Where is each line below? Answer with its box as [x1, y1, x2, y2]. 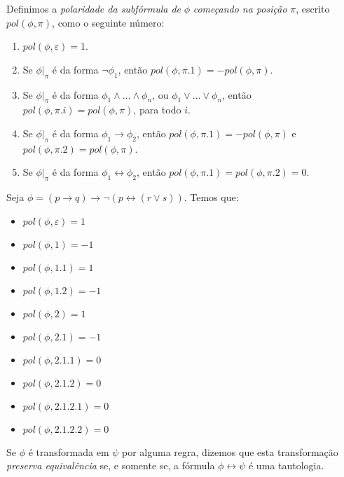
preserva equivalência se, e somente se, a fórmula [6, 458, 215, 473]
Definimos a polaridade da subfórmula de [6, 1, 181, 15]
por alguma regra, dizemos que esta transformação [122, 444, 338, 459]
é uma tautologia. [248, 458, 324, 473]
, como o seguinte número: [52, 15, 165, 29]
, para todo [133, 102, 181, 117]
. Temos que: [184, 190, 239, 205]
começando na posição [193, 1, 287, 15]
